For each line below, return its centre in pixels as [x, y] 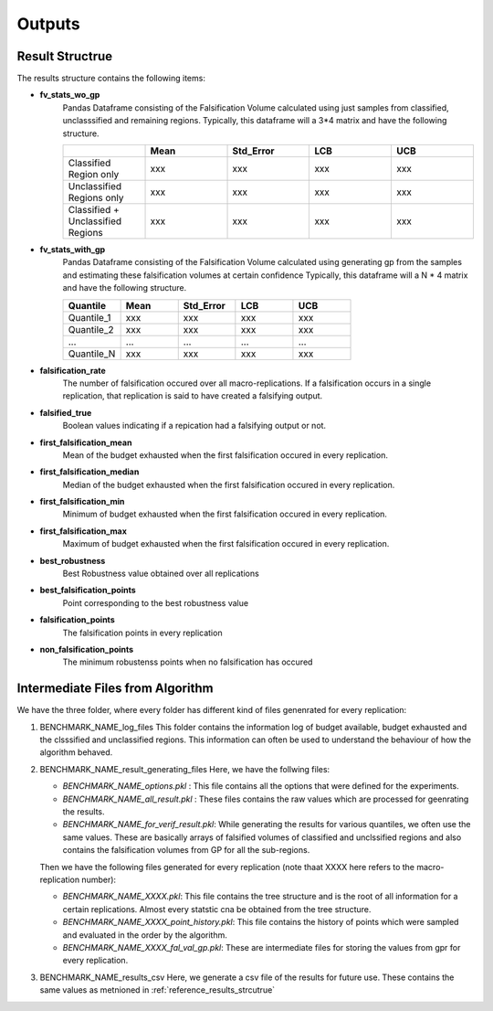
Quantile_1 [89, 317]
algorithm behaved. [76, 752]
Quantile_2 [91, 329]
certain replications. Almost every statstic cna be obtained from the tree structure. [217, 909]
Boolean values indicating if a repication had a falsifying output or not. [194, 426]
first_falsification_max [84, 531]
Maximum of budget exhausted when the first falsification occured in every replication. [226, 544]
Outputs [49, 24]
